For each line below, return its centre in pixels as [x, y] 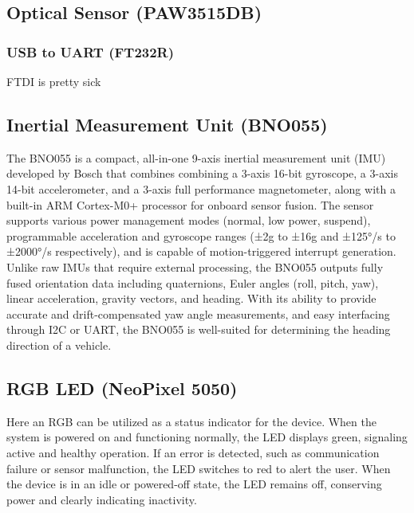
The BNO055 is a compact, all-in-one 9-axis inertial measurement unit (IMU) [196, 157]
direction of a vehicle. [59, 345]
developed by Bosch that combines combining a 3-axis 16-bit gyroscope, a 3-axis [202, 173]
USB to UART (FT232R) [91, 51]
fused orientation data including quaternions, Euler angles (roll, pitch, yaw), [193, 282]
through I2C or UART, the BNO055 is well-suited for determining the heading [199, 329]
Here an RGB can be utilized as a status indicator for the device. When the [191, 421]
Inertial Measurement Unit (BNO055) [167, 124]
